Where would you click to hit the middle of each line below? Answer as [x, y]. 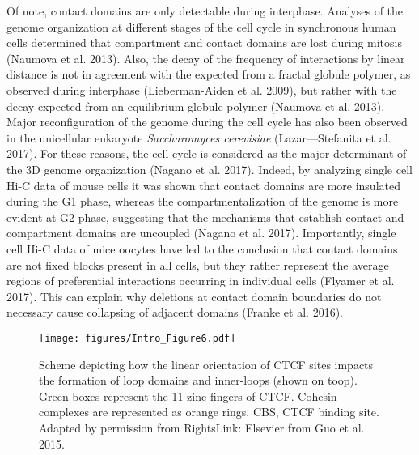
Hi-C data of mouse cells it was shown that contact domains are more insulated [203, 185]
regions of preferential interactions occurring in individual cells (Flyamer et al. [201, 281]
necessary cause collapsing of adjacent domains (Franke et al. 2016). [175, 312]
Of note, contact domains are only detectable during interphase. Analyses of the [205, 11]
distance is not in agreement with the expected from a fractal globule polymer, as [209, 74]
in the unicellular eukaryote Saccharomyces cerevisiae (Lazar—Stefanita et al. [199, 137]
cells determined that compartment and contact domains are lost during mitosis [204, 43]
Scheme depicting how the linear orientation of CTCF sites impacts [206, 364]
